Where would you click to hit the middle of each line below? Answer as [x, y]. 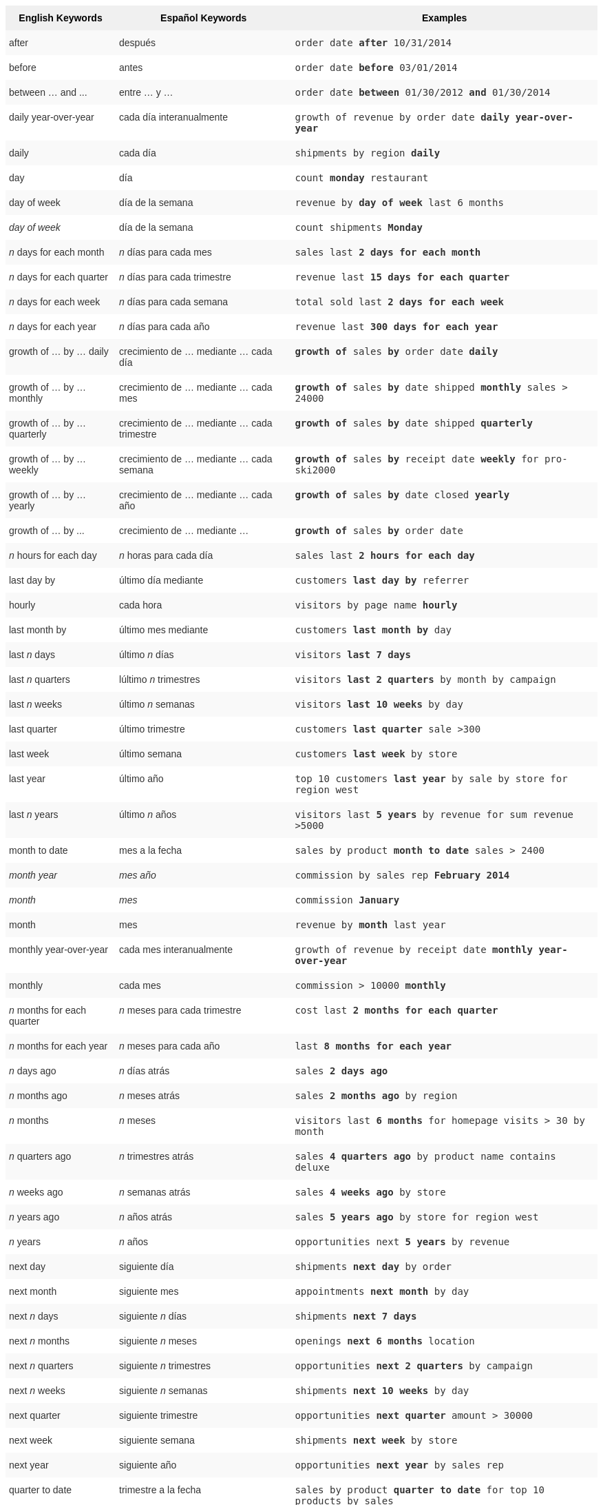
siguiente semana [157, 1440]
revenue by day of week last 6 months [399, 203]
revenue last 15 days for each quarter [402, 277]
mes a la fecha [151, 850]
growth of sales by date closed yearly [402, 495]
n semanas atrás [155, 1192]
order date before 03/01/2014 [376, 68]
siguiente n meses [158, 1341]
